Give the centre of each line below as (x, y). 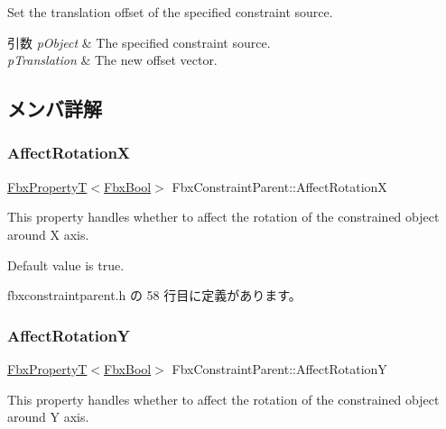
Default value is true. (66, 265)
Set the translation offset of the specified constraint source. (170, 12)
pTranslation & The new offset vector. (112, 60)
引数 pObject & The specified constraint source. (139, 42)
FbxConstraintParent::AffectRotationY (279, 368)
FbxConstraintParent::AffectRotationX (279, 186)
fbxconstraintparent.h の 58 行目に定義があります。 (154, 295)
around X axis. (48, 234)
